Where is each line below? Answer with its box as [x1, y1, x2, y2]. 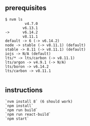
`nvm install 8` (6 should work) [5, 99, 73, 104]
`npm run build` [5, 107, 38, 112]
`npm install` [5, 103, 34, 108]
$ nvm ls [5, 17, 23, 22]
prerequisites [5, 4, 47, 12]
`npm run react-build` [5, 112, 51, 117]
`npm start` [5, 116, 29, 121]
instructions [5, 86, 43, 95]
